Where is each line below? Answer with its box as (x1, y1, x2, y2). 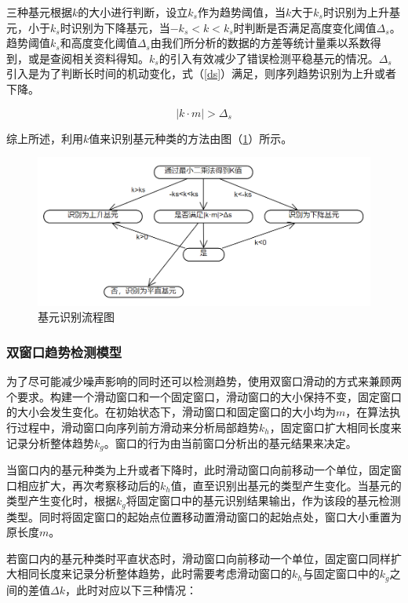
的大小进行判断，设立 (78, 4, 188, 20)
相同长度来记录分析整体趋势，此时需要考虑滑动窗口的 (16, 565, 292, 582)
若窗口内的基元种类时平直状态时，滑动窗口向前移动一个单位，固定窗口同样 (6, 550, 391, 566)
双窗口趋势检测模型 (6, 342, 122, 361)
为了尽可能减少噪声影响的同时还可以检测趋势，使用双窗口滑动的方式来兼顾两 (6, 373, 402, 389)
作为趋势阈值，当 (197, 4, 286, 20)
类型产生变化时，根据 (6, 492, 116, 509)
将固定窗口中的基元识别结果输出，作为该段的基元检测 (126, 492, 401, 509)
